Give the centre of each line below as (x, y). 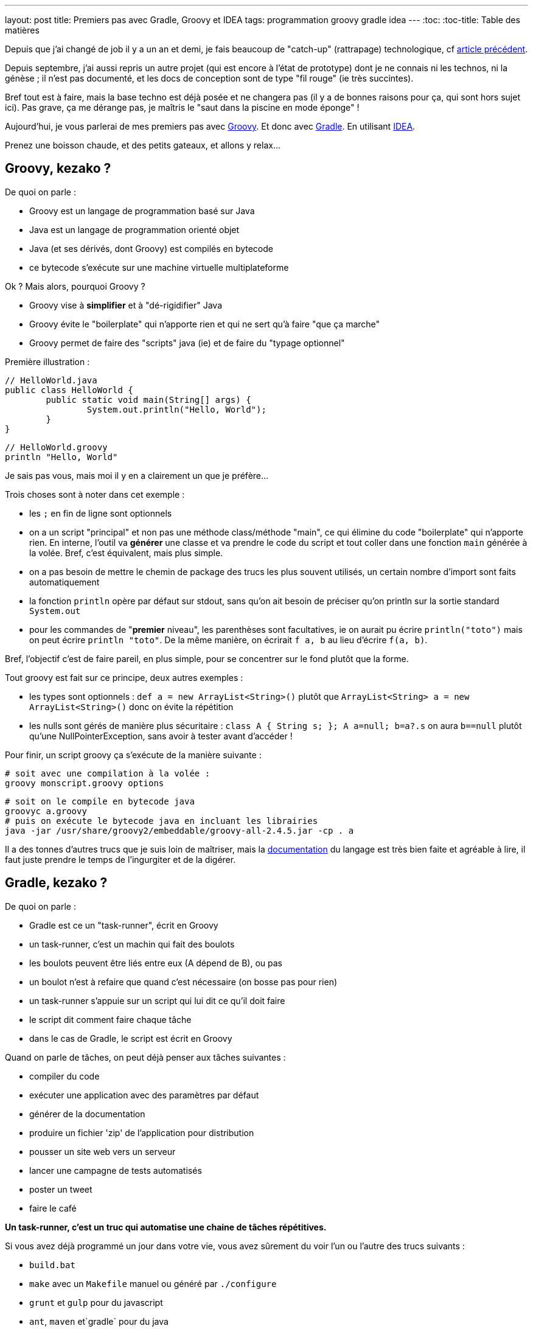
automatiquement (64, 582)
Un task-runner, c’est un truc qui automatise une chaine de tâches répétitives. (166, 1227)
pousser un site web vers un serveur (103, 1151)
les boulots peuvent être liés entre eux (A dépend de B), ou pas (156, 963)
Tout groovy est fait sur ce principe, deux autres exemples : (124, 677)
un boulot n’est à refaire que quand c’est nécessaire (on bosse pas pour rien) (183, 982)
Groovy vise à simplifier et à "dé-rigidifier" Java (126, 305)
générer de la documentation (87, 1114)
